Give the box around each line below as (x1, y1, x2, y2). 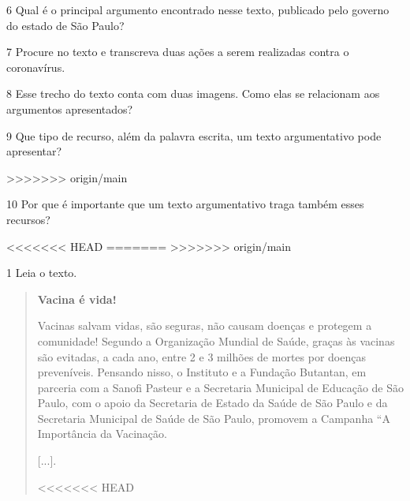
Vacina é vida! (37, 290, 117, 307)
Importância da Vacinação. (37, 425, 167, 442)
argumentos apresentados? (6, 100, 133, 117)
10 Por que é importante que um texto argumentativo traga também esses (6, 196, 364, 212)
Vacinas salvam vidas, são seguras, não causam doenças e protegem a (37, 317, 372, 334)
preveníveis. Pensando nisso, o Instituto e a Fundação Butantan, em (37, 364, 367, 380)
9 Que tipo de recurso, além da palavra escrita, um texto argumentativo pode (6, 127, 382, 144)
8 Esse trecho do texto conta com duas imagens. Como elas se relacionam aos (6, 85, 380, 102)
